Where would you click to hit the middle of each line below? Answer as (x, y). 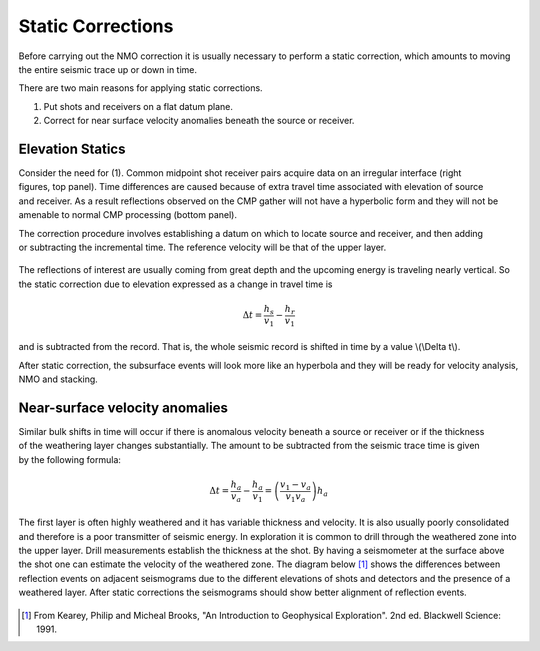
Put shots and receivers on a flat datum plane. (138, 106)
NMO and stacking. (58, 379)
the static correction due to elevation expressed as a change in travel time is (175, 284)
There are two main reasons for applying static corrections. (141, 88)
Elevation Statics (72, 148)
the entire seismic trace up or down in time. (108, 69)
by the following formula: (70, 459)
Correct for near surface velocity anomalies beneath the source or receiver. (199, 121)
